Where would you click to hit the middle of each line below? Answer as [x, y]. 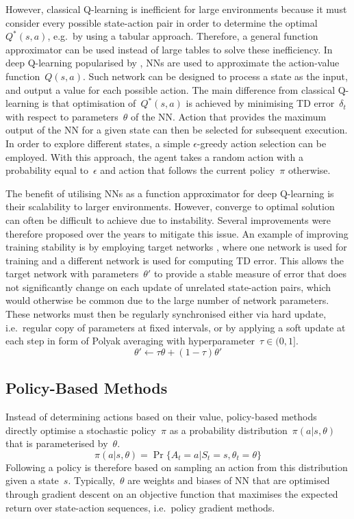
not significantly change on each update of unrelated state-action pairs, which [168, 287]
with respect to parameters [62, 116]
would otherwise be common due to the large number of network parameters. [167, 300]
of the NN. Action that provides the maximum [229, 116]
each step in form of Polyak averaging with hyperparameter [130, 341]
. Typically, [91, 480]
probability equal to [47, 170]
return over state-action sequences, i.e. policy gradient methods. [140, 507]
